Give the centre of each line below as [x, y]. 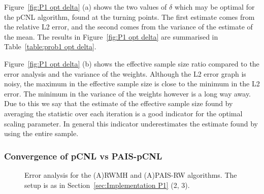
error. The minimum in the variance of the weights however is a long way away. [128, 93]
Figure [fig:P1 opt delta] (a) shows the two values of [86, 7]
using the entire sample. [41, 133]
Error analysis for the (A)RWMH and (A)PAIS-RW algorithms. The [131, 174]
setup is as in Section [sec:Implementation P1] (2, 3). [107, 185]
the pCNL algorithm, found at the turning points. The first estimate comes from [129, 17]
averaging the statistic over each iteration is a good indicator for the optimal [123, 113]
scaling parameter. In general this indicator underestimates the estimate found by [131, 123]
